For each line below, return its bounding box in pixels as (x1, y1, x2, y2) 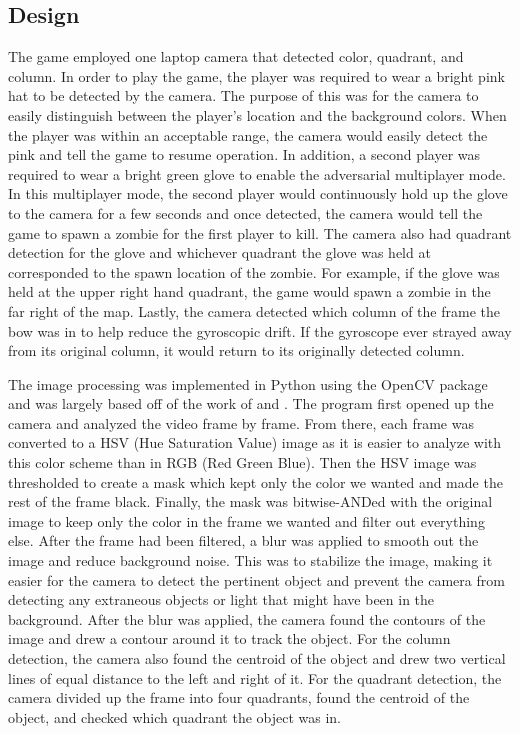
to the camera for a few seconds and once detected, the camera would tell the (8, 202, 483, 223)
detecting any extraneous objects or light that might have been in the (8, 589, 435, 610)
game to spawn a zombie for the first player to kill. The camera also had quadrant (8, 222, 512, 243)
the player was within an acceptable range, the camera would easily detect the (8, 124, 488, 145)
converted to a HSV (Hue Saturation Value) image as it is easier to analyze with (8, 432, 502, 453)
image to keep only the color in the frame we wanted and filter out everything (8, 510, 485, 531)
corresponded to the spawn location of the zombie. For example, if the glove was (8, 261, 500, 282)
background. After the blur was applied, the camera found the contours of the (8, 608, 486, 629)
